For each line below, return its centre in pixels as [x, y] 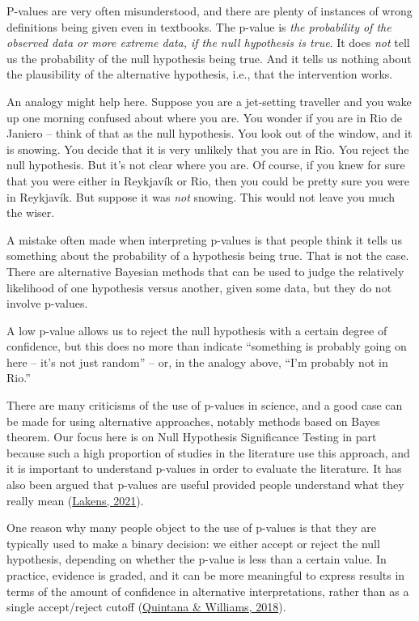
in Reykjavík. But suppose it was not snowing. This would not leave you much [201, 196]
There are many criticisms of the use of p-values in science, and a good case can [205, 405]
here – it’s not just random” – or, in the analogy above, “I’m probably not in [197, 362]
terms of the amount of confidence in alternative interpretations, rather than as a [208, 591]
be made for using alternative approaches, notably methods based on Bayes [193, 421]
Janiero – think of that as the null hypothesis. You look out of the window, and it [209, 133]
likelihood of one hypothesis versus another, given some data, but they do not [199, 287]
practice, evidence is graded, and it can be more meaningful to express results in [206, 575]
